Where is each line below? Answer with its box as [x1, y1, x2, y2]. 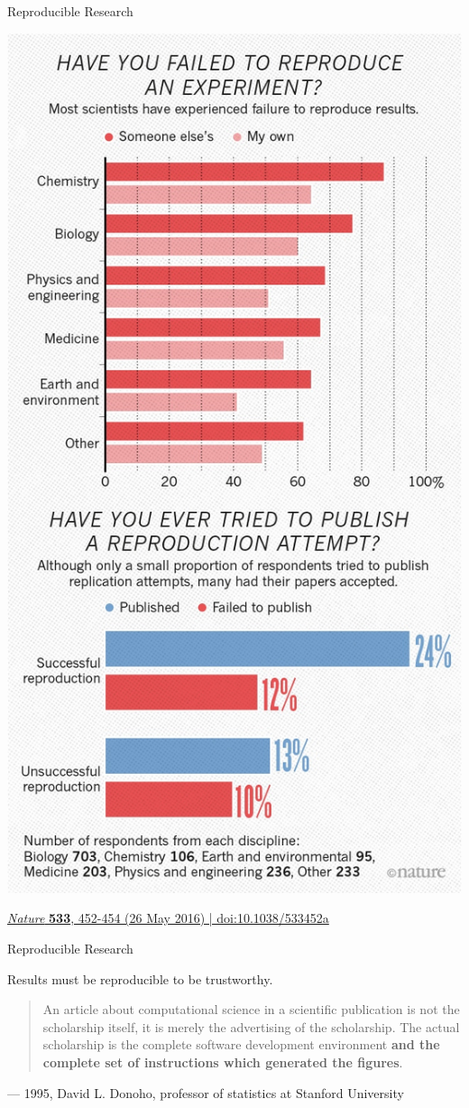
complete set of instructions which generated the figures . [42, 1052, 403, 1071]
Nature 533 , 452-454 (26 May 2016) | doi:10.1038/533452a [7, 908, 329, 927]
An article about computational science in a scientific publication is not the [42, 1000, 460, 1019]
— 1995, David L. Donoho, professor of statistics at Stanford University [7, 1083, 404, 1102]
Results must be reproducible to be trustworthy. [7, 969, 273, 988]
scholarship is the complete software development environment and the [42, 1035, 440, 1054]
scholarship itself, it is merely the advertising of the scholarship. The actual [42, 1017, 460, 1036]
